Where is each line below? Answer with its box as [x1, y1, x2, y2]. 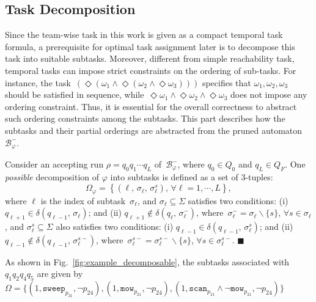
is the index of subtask [40, 194, 126, 207]
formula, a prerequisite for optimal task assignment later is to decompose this [5, 40, 295, 53]
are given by [37, 267, 83, 280]
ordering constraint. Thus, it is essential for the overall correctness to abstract [5, 100, 297, 112]
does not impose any [230, 88, 307, 101]
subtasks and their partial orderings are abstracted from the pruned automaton [5, 123, 303, 136]
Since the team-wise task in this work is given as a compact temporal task [5, 28, 283, 41]
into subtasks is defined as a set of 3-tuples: [110, 171, 273, 183]
